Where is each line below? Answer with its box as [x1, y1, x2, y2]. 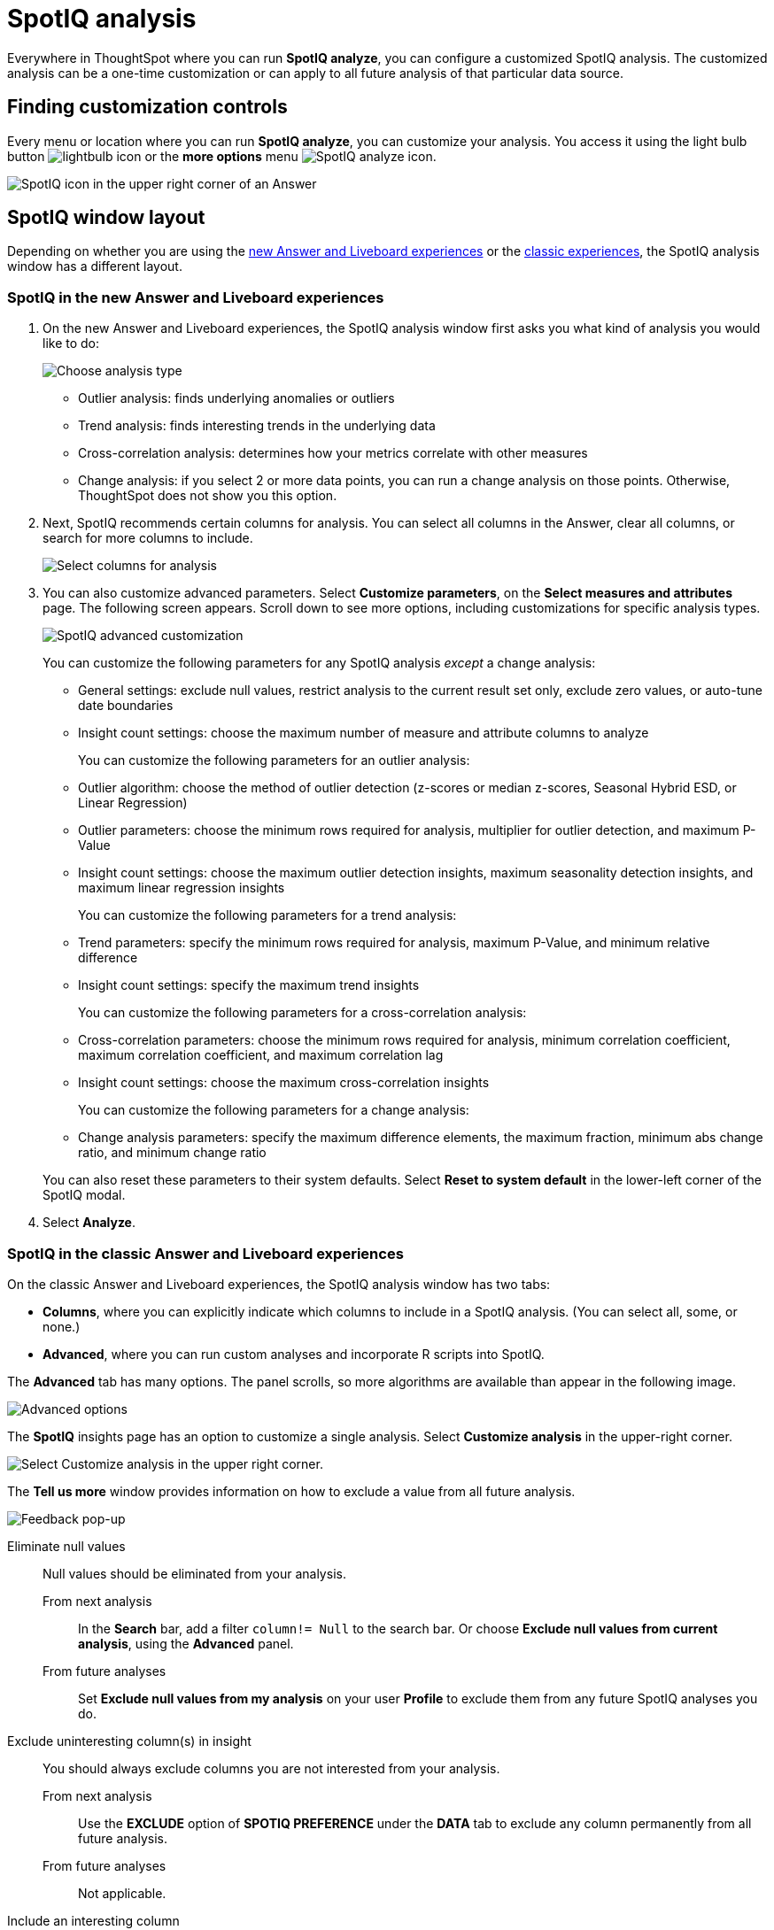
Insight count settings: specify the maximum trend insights [78, 977, 420, 993]
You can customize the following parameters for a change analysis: [78, 1102, 469, 1118]
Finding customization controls [7, 96, 288, 119]
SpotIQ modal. [43, 1187, 126, 1203]
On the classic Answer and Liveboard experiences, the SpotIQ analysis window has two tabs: [7, 1276, 551, 1292]
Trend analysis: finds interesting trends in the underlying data [78, 418, 436, 434]
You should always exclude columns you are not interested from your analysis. [43, 1760, 500, 1776]
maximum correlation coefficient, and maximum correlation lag [78, 1047, 444, 1063]
